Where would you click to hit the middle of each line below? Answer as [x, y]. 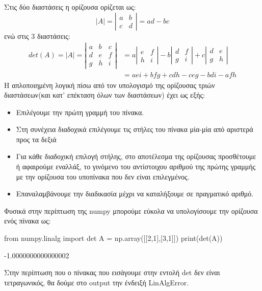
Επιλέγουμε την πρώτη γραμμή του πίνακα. [80, 112]
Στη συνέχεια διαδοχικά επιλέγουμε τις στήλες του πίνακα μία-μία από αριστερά [135, 129]
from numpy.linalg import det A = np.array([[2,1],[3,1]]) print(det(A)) [113, 238]
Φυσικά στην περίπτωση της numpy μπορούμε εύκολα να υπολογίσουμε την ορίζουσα [131, 210]
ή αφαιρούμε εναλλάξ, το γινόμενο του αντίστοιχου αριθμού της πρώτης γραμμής [136, 166]
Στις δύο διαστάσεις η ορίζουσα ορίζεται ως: [70, 7]
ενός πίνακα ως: [28, 221]
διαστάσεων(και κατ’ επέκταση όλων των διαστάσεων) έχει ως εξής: [104, 95]
